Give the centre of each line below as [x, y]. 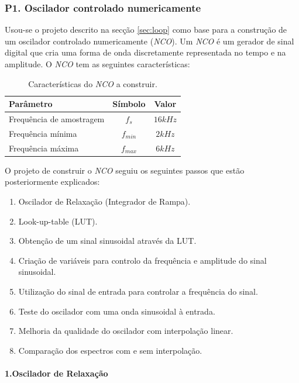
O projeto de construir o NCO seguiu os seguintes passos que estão [125, 170]
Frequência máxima [44, 148]
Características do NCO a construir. [93, 83]
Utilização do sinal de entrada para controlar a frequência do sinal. [138, 291]
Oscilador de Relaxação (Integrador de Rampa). [104, 201]
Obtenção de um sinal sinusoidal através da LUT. [107, 241]
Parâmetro [31, 104]
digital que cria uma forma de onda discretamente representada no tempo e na [145, 52]
